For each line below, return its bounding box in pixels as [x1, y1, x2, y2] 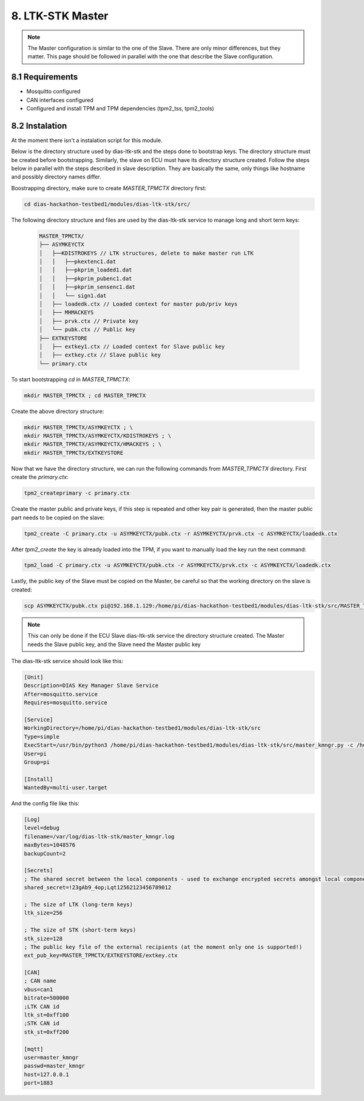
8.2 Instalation [11, 120, 67, 131]
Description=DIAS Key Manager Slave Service [24, 682, 159, 689]
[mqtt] [24, 1045, 44, 1052]
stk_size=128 [24, 935, 63, 942]
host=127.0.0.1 [24, 1071, 69, 1078]
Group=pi [24, 758, 50, 765]
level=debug [24, 825, 60, 831]
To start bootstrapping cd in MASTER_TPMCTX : [11, 375, 130, 383]
